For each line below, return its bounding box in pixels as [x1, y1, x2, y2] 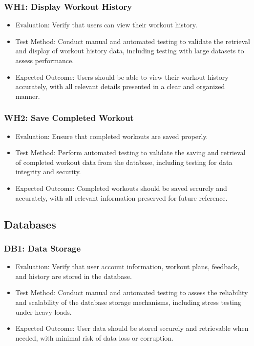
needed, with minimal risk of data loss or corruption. [15, 332, 173, 343]
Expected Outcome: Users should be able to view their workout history [15, 71, 229, 82]
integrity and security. [15, 166, 81, 177]
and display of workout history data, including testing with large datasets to [15, 46, 244, 56]
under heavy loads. [15, 306, 72, 317]
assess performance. [15, 55, 74, 65]
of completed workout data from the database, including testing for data [15, 157, 233, 167]
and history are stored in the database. [15, 271, 132, 281]
